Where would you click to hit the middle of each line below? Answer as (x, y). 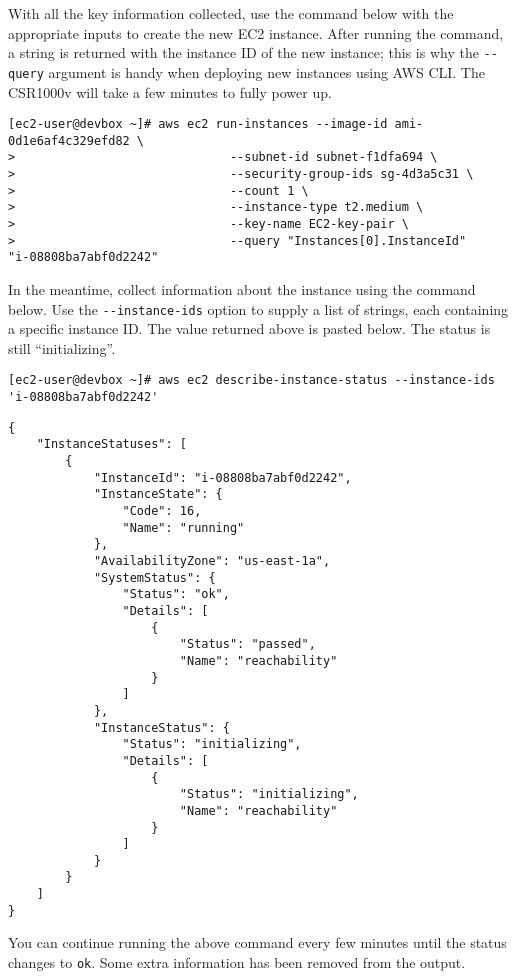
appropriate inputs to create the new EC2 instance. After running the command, (256, 32)
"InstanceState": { (158, 494)
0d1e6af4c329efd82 (69, 140)
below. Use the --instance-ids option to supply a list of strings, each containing (258, 308)
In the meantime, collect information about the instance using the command (242, 289)
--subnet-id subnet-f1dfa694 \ (333, 157)
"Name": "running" (183, 527)
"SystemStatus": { (154, 577)
